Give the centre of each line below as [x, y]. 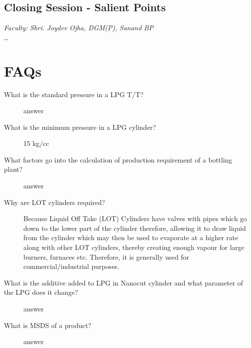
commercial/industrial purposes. [71, 266]
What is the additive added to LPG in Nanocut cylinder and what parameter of [124, 282]
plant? [13, 169]
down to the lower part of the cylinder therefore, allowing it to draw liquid [135, 228]
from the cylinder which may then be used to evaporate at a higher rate [131, 237]
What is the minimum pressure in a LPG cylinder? [80, 127]
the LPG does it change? [41, 292]
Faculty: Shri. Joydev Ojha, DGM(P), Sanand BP [79, 28]
